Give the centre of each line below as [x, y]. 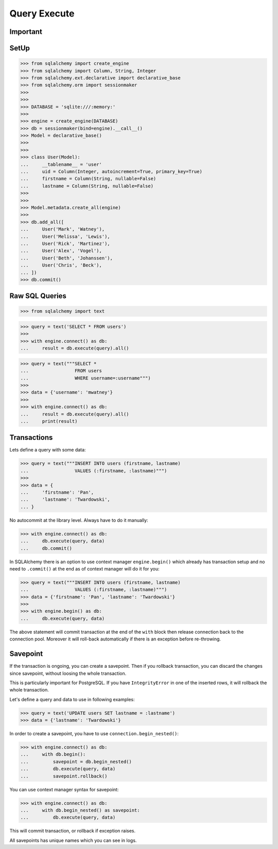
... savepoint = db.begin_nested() [76, 761]
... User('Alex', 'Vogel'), [61, 251]
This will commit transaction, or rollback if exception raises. [73, 831]
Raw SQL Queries [38, 296]
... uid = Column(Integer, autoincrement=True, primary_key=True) [111, 172]
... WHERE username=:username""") [86, 378]
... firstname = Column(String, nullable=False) [88, 179]
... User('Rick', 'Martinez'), [65, 244]
